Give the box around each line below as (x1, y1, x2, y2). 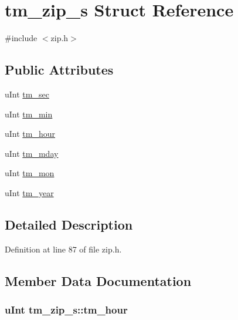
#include (5, 32, 38, 44)
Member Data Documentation (5, 271, 192, 289)
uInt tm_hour (5, 127, 56, 140)
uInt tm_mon (5, 167, 55, 179)
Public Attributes (5, 60, 114, 79)
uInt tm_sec (5, 87, 49, 100)
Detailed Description (5, 215, 133, 233)
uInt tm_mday (5, 147, 59, 159)
